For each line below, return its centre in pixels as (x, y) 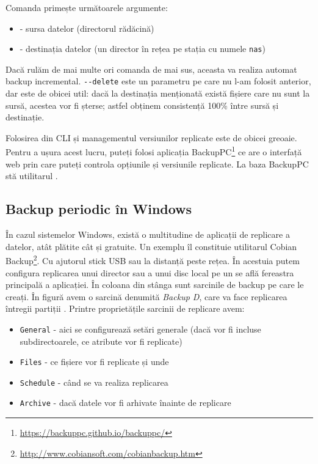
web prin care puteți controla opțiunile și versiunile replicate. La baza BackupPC (157, 164)
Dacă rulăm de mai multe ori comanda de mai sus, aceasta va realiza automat (151, 69)
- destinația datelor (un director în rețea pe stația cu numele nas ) (143, 49)
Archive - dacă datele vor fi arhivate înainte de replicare (125, 403)
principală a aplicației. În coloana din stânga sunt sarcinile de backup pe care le (155, 285)
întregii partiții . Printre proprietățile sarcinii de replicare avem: (125, 308)
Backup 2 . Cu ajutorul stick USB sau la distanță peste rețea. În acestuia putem (153, 260)
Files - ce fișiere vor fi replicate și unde (94, 362)
